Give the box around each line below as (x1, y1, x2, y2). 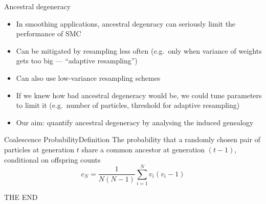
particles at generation (4, 144, 75, 154)
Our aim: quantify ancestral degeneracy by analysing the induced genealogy (16, 117, 254, 127)
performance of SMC (16, 28, 81, 39)
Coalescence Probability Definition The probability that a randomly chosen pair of (4, 134, 260, 145)
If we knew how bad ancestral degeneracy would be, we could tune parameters (16, 89, 262, 100)
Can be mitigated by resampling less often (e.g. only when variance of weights (16, 45, 262, 56)
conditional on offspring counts (4, 154, 101, 165)
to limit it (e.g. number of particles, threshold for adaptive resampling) (16, 100, 240, 110)
